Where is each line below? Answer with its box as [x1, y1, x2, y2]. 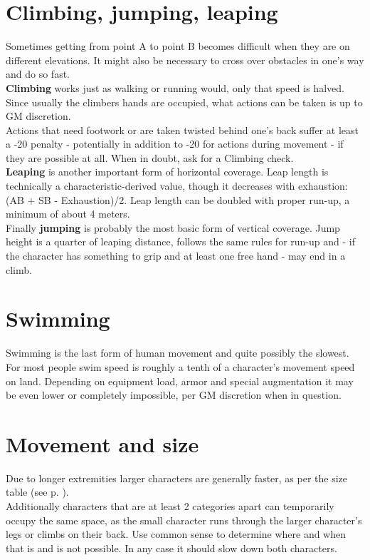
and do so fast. [6, 66, 70, 81]
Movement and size [6, 429, 199, 458]
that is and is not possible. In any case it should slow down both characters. [6, 540, 337, 555]
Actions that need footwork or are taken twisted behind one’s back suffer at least [6, 122, 359, 137]
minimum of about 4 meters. [6, 206, 130, 221]
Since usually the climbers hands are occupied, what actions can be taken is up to [6, 94, 363, 109]
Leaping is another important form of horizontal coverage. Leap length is [6, 164, 329, 179]
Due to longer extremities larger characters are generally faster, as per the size [6, 470, 348, 485]
